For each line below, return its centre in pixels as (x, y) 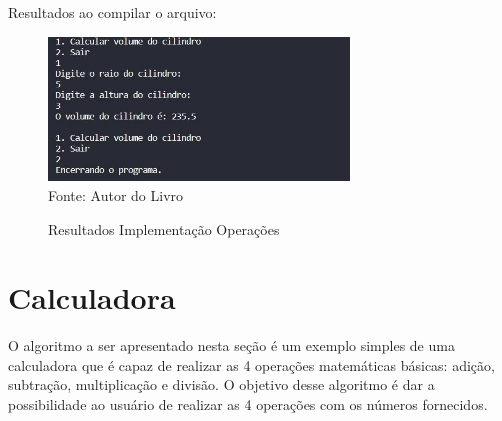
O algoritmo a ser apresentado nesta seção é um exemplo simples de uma (231, 345)
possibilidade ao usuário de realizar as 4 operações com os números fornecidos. (248, 404)
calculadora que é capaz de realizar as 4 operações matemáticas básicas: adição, (251, 364)
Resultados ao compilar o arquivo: (112, 12)
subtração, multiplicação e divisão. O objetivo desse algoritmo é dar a (221, 384)
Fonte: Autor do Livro (116, 194)
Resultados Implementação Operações (164, 228)
